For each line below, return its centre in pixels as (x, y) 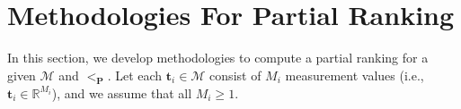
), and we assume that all (122, 92)
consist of (235, 75)
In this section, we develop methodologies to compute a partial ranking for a (218, 58)
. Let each (135, 75)
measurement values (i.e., (355, 75)
